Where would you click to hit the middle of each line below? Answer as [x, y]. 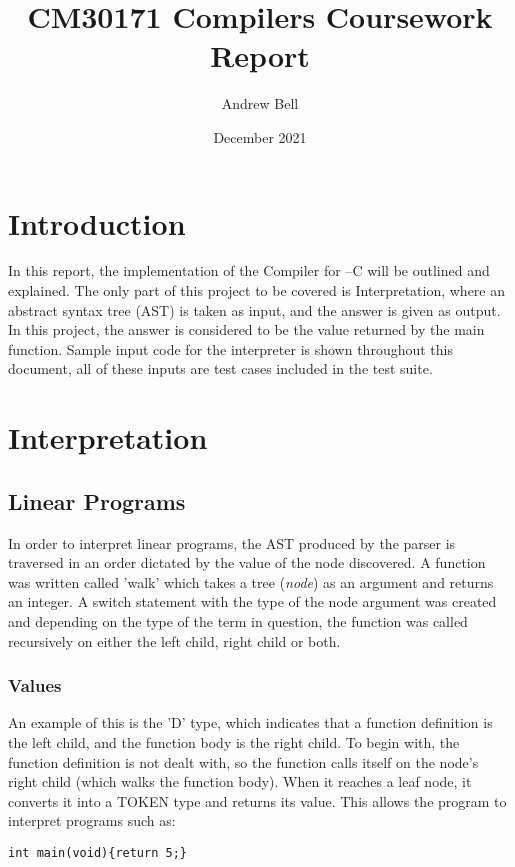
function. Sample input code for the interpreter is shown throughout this [230, 348]
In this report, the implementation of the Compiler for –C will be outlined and [249, 270]
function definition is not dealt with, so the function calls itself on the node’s [243, 761]
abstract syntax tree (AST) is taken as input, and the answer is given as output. [254, 309]
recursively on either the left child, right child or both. [174, 640]
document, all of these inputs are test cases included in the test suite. [220, 368]
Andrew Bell [260, 103]
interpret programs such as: [92, 820]
